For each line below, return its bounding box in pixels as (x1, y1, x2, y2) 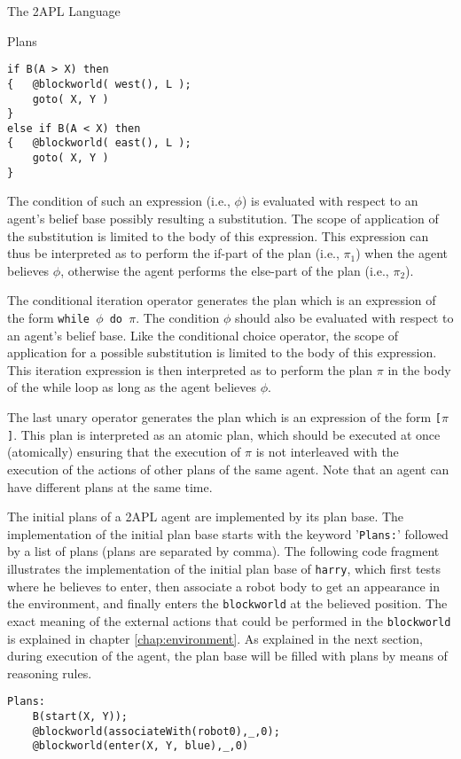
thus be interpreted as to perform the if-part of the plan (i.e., (7, 244, 340, 262)
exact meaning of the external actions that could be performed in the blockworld (7, 611, 451, 630)
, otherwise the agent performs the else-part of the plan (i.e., (60, 261, 389, 279)
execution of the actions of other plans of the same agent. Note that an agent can (7, 459, 449, 478)
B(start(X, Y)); (32, 709, 129, 723)
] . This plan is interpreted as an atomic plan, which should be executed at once (7, 425, 441, 443)
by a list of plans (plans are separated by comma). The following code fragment (7, 542, 440, 560)
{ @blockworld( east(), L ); (7, 137, 191, 150)
